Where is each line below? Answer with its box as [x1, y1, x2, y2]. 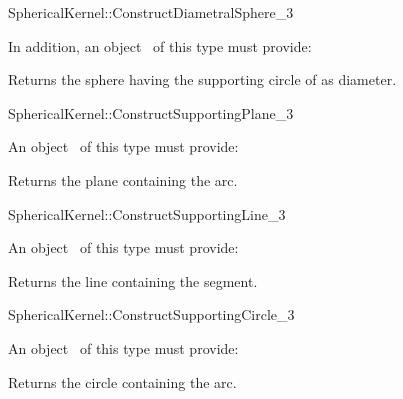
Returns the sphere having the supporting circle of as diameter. [8, 69, 397, 90]
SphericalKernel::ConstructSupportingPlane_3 [8, 102, 294, 123]
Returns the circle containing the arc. [8, 371, 237, 392]
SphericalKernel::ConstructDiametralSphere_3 [8, 2, 294, 22]
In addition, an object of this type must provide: [8, 35, 312, 56]
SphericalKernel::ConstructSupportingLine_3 [8, 203, 286, 224]
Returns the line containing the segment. [8, 270, 258, 291]
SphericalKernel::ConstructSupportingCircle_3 [8, 304, 295, 325]
